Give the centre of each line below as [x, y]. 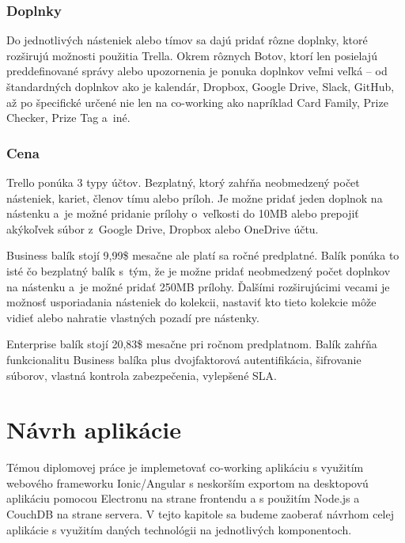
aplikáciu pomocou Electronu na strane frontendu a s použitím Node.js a [183, 498]
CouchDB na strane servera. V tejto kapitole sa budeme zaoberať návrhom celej [200, 514]
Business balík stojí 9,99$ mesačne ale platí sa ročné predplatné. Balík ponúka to [203, 255]
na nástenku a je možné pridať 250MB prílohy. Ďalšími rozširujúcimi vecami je [198, 286]
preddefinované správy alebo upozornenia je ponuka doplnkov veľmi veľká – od [197, 71]
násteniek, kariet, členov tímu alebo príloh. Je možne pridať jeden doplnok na [195, 197]
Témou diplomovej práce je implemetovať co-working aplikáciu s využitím [185, 467]
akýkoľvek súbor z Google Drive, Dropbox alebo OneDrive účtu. [163, 228]
